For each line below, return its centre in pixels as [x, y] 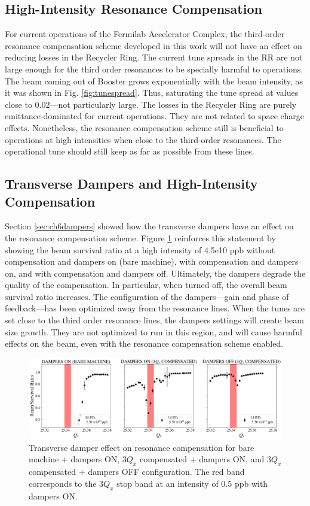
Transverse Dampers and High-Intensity [131, 184]
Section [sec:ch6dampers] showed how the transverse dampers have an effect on [149, 226]
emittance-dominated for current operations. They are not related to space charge [154, 116]
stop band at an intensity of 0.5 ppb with [192, 483]
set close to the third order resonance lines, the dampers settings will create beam [154, 320]
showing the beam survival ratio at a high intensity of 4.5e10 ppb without [140, 249]
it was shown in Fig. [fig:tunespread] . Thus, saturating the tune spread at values [152, 93]
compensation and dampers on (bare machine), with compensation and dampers [152, 261]
